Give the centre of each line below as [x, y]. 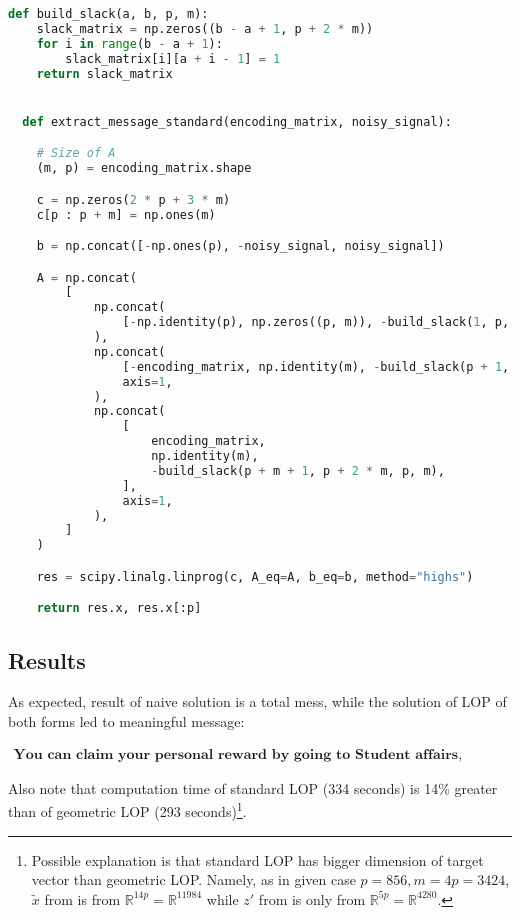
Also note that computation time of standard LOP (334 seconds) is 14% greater [253, 787]
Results [47, 659]
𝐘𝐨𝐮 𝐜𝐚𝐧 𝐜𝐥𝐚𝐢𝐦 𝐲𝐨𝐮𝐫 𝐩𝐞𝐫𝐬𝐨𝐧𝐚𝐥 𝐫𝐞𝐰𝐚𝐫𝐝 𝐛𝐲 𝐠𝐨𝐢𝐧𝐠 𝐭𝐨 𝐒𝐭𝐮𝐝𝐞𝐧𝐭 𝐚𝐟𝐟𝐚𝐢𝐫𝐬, [238, 754]
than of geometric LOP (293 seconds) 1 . [127, 809]
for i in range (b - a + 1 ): [129, 43]
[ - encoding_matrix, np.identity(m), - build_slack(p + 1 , [316, 366]
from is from [82, 898]
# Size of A [76, 153]
